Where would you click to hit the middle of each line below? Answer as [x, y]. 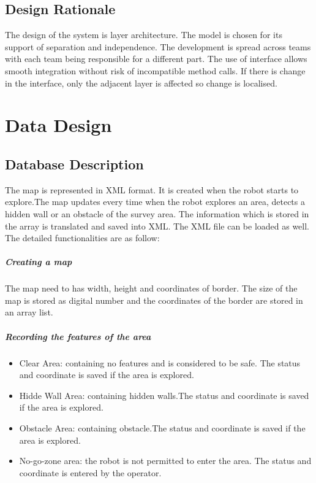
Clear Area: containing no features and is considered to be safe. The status [160, 362]
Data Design [58, 125]
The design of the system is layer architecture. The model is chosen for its [144, 35]
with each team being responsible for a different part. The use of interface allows [156, 59]
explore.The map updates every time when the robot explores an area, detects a [155, 202]
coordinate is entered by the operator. [90, 472]
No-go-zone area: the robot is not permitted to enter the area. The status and [165, 461]
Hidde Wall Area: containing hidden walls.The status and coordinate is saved [164, 395]
